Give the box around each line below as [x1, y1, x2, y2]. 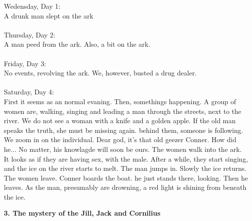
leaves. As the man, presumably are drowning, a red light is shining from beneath [4, 182, 247, 192]
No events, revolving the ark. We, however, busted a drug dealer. [4, 68, 197, 78]
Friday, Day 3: [4, 58, 46, 68]
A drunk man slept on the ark [4, 10, 94, 20]
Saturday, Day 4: [4, 87, 54, 97]
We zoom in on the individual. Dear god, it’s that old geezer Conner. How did [4, 134, 236, 145]
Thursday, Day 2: [4, 29, 55, 39]
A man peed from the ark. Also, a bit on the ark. [4, 39, 151, 49]
